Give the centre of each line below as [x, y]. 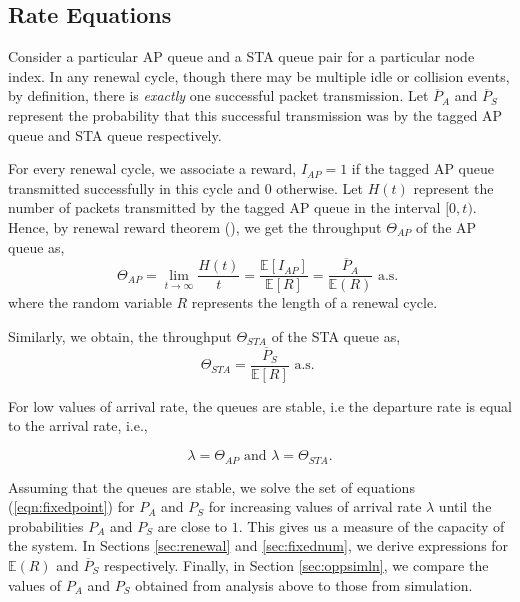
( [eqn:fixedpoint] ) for [71, 506]
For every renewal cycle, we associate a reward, [152, 168]
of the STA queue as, [336, 336]
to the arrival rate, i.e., [78, 425]
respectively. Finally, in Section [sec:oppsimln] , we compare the [296, 564]
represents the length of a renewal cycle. [314, 302]
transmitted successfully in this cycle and [134, 187]
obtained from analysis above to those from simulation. [304, 584]
